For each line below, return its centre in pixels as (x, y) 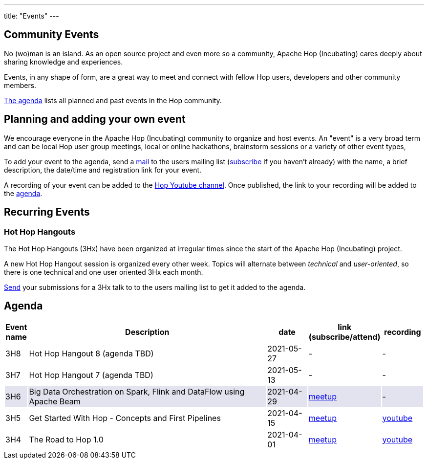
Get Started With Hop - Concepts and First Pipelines (125, 418)
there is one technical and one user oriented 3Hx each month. (104, 272)
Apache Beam (55, 401)
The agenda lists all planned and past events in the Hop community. (113, 100)
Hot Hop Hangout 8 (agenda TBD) (91, 353)
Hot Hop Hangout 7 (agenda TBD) (91, 375)
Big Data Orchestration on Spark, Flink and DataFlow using (137, 391)
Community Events (52, 35)
